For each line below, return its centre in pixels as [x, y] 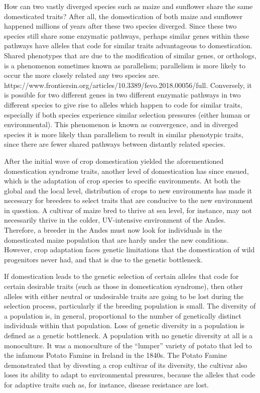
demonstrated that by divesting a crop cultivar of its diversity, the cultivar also [126, 365]
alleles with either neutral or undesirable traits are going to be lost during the [124, 296]
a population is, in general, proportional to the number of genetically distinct [123, 315]
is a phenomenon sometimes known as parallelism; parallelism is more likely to [125, 65]
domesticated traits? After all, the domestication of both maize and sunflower [123, 16]
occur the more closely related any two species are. [82, 75]
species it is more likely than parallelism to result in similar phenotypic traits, [124, 134]
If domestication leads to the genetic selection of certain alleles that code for [121, 276]
